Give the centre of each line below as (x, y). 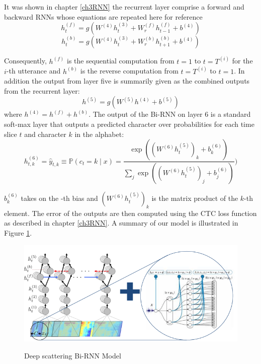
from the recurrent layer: (42, 90)
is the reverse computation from (129, 71)
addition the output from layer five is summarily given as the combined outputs (127, 81)
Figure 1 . (18, 233)
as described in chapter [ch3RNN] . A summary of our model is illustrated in (121, 223)
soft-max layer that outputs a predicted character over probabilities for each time (129, 124)
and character (45, 134)
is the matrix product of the (195, 198)
